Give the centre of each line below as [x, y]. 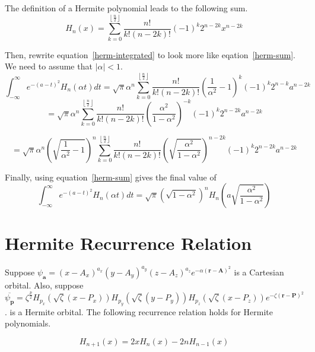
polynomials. [28, 323]
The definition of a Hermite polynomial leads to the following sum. [126, 8]
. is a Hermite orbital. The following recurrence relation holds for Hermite [139, 311]
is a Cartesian [259, 272]
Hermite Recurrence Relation [128, 243]
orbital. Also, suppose [44, 285]
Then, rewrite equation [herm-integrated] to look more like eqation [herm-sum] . [150, 54]
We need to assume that [49, 66]
